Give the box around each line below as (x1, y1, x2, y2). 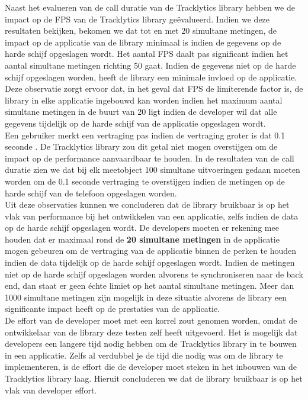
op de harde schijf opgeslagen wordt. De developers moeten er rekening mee (5, 221, 279, 234)
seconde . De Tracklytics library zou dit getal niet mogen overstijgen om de (5, 140, 278, 153)
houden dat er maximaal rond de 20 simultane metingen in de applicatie (5, 233, 280, 245)
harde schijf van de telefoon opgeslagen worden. (5, 186, 177, 199)
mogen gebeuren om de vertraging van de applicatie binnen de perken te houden (5, 244, 297, 257)
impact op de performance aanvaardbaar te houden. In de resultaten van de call (5, 151, 294, 164)
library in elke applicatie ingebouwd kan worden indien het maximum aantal (5, 93, 283, 106)
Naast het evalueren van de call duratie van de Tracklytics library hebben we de (5, 1, 295, 13)
